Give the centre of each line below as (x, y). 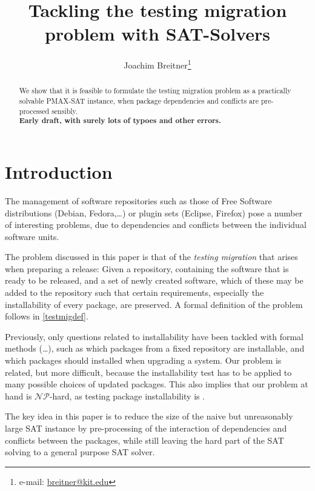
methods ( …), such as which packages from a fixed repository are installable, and (155, 348)
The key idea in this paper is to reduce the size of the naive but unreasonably (149, 416)
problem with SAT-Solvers (157, 34)
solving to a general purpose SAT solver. (80, 452)
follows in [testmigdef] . (47, 316)
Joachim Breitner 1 (157, 64)
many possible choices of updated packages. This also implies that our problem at (157, 384)
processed (34, 111)
